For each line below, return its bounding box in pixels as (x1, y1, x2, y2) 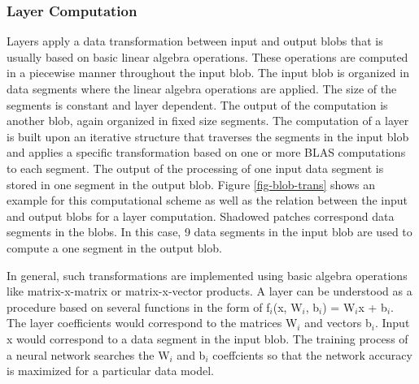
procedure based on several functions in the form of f (7, 298, 270, 315)
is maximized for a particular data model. (7, 362, 214, 379)
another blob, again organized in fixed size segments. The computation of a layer (7, 112, 409, 129)
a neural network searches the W (7, 346, 170, 363)
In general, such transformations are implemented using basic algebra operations (7, 266, 408, 283)
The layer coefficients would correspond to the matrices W (7, 314, 298, 331)
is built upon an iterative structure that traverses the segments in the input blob (7, 127, 409, 145)
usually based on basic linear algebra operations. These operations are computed (7, 48, 408, 65)
